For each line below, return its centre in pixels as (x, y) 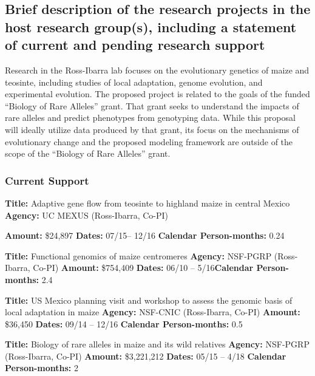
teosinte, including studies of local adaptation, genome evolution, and (134, 82)
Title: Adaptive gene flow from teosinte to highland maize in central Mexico (147, 203)
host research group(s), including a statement (151, 26)
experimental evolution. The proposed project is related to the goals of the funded (157, 94)
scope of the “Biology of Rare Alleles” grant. (88, 153)
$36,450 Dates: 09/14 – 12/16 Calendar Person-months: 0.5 (124, 323)
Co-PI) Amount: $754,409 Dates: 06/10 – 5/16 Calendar (143, 268)
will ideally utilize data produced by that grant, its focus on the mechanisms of (152, 129)
